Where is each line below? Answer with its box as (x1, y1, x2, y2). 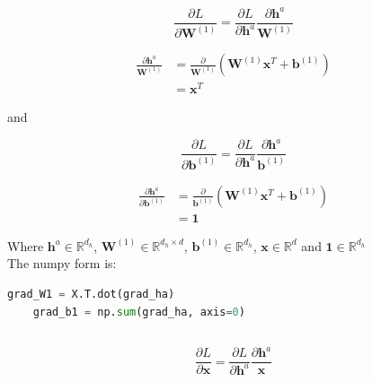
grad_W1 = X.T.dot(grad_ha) (7, 288, 175, 301)
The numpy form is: (7, 254, 117, 273)
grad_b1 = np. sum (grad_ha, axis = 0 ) (32, 305, 245, 318)
